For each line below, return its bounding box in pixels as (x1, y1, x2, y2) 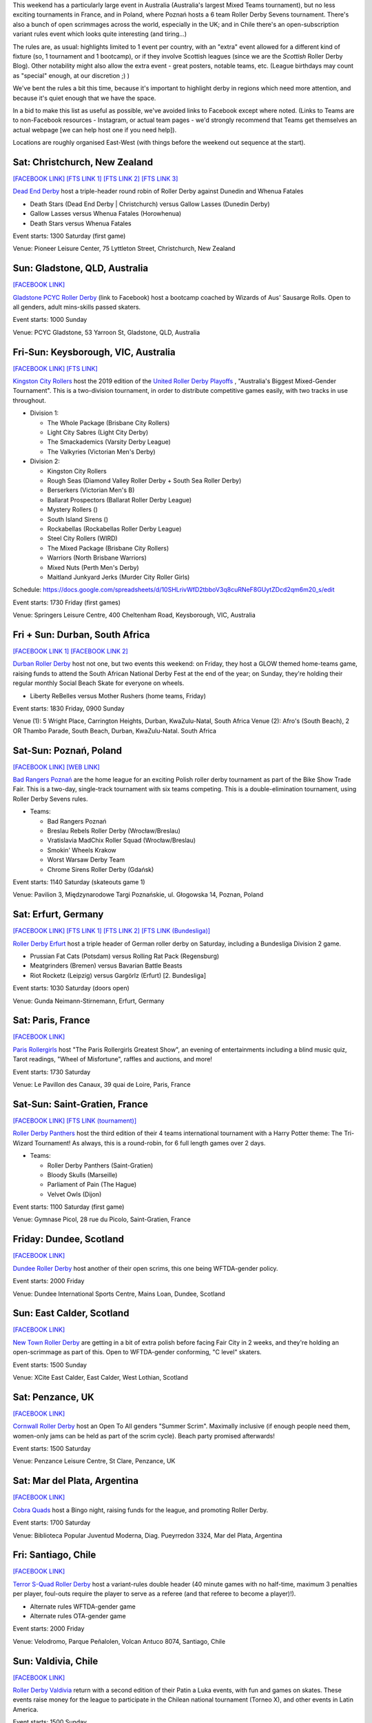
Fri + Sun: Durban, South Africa (12, 629, 150, 640)
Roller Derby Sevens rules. (12, 795, 88, 803)
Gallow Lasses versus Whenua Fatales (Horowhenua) (30, 210, 182, 218)
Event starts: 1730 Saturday (12, 1068, 91, 1076)
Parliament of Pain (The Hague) (47, 1181, 137, 1189)
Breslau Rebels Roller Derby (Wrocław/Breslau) (47, 826, 180, 835)
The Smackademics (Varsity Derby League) (47, 438, 172, 446)
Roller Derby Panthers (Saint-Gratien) (47, 1161, 154, 1170)
